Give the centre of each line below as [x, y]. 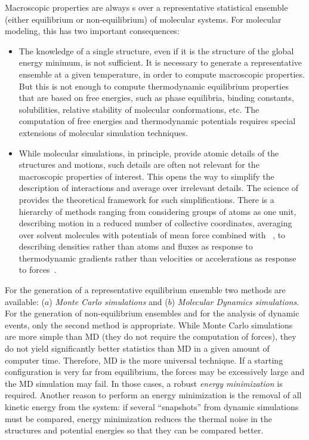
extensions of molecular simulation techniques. [103, 132]
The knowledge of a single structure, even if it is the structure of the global [156, 50]
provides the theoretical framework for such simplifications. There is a [146, 199]
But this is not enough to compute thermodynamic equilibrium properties [154, 86]
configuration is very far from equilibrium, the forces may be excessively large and [155, 372]
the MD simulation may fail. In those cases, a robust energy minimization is [144, 383]
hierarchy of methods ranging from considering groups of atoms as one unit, [157, 211]
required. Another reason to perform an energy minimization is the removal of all [153, 395]
